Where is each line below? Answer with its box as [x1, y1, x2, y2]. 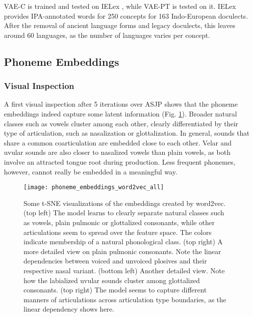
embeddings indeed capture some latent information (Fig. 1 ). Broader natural [4, 108, 237, 118]
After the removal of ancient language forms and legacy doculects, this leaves [4, 20, 235, 30]
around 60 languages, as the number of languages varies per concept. [4, 29, 210, 40]
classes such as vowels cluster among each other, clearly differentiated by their [4, 118, 238, 128]
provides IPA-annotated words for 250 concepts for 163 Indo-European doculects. [4, 10, 248, 21]
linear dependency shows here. [24, 304, 114, 314]
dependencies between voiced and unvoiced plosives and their [24, 256, 207, 266]
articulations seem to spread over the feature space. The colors [24, 227, 212, 237]
